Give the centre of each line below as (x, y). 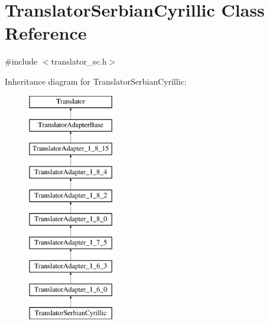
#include (21, 61)
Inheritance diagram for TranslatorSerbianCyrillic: (96, 81)
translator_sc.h (79, 61)
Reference (46, 33)
